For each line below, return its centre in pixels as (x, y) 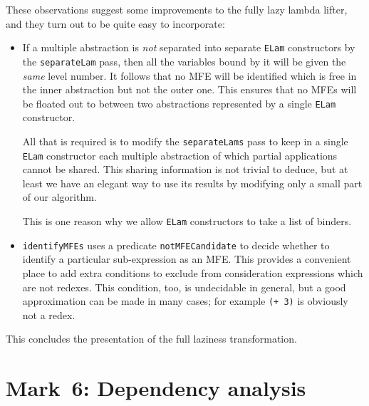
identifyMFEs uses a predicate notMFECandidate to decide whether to (176, 245)
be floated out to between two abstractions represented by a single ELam (179, 103)
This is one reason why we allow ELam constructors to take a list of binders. (187, 221)
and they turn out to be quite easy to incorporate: (115, 23)
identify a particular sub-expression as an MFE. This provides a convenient (187, 259)
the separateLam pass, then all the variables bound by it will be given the (184, 61)
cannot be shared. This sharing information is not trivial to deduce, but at (185, 169)
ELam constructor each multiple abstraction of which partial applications (180, 155)
